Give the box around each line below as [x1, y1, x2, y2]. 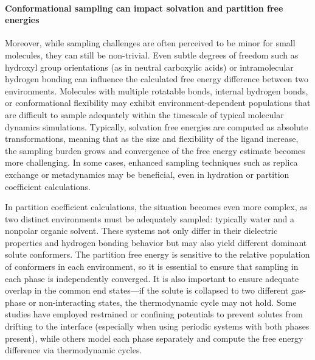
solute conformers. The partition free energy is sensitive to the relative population [5, 248, 310, 261]
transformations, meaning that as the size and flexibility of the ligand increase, [5, 132, 299, 145]
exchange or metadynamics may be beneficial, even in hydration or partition [5, 168, 289, 180]
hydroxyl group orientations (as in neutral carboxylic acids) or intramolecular [5, 60, 294, 73]
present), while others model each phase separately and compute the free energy [5, 331, 303, 344]
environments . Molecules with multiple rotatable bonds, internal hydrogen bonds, [5, 84, 308, 97]
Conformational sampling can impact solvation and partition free [5, 1, 283, 14]
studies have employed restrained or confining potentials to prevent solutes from [5, 308, 303, 320]
